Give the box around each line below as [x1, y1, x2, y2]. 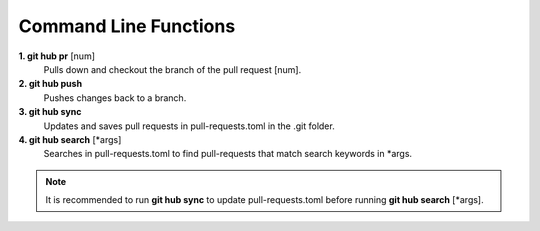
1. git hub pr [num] [18, 50, 95, 62]
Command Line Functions [18, 15, 236, 37]
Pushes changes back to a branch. [43, 91, 187, 104]
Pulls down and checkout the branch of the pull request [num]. [43, 63, 302, 75]
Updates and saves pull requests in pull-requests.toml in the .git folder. [43, 120, 335, 132]
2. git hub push [18, 78, 83, 90]
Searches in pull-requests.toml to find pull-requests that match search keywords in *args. [43, 148, 413, 160]
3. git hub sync [18, 106, 82, 118]
